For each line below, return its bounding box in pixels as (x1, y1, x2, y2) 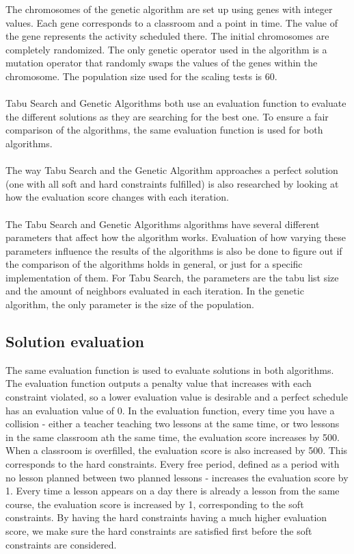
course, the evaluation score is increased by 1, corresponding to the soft (5, 496, 304, 511)
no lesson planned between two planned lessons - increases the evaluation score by (5, 470, 349, 484)
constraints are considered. (5, 537, 117, 551)
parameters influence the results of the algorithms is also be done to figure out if (5, 243, 342, 257)
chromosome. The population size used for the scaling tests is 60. (5, 68, 277, 83)
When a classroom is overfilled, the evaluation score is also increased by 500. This (5, 443, 348, 457)
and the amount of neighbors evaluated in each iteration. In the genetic (5, 284, 304, 298)
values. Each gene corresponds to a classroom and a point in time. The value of (5, 15, 338, 29)
